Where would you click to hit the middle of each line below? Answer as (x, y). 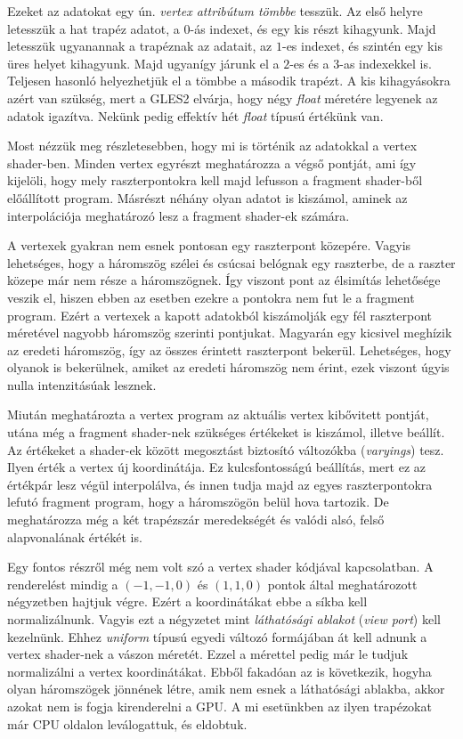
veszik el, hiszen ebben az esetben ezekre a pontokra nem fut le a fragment (211, 297)
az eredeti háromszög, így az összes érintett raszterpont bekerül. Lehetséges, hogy (229, 349)
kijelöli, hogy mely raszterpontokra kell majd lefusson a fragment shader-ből (215, 180)
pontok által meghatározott (342, 584)
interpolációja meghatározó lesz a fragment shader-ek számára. (179, 215)
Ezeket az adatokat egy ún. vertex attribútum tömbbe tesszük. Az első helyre (215, 11)
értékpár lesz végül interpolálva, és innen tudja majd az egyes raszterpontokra (220, 484)
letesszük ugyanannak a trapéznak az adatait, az (140, 46)
